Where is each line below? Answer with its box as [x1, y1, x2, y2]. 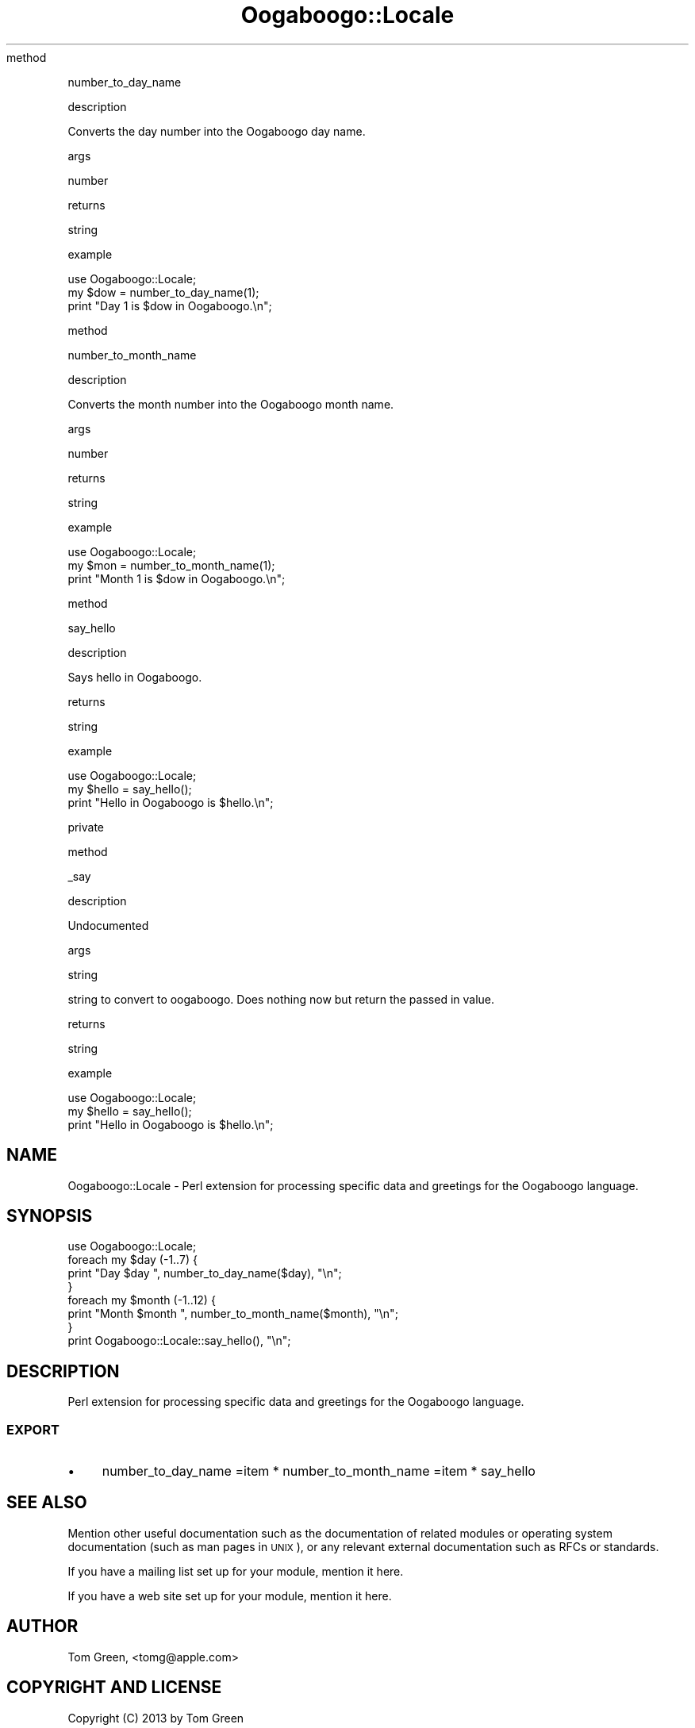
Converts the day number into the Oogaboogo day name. [67, 124, 366, 138]
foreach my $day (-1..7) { [67, 1253, 198, 1267]
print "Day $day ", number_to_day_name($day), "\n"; [67, 1266, 342, 1281]
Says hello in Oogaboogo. [67, 670, 202, 684]
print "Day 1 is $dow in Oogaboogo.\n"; [67, 298, 272, 313]
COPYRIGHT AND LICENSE [6, 1677, 222, 1698]
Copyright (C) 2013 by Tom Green [67, 1711, 244, 1725]
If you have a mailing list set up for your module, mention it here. [67, 1564, 404, 1578]
